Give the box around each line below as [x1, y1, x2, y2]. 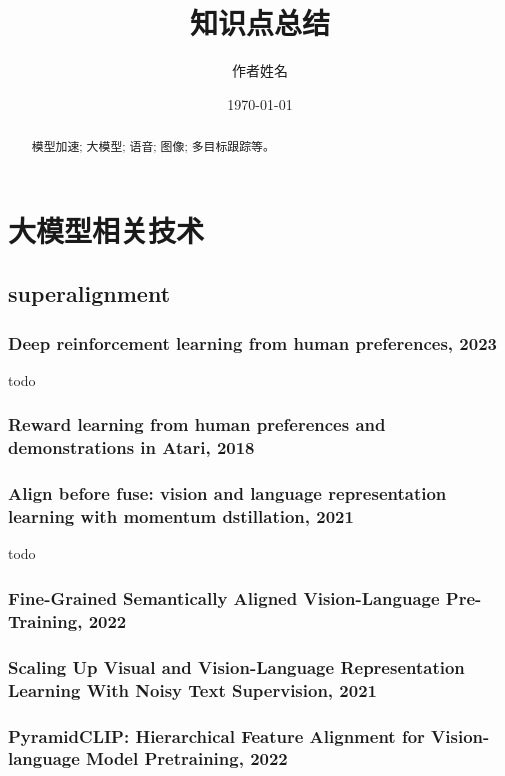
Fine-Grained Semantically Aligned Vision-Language [8, 585, 440, 610]
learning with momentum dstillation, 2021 [8, 504, 354, 529]
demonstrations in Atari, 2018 [8, 435, 255, 460]
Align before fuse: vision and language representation [8, 481, 447, 506]
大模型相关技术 [8, 209, 205, 250]
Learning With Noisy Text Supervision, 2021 [8, 677, 377, 702]
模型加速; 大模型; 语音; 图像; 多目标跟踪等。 [31, 138, 275, 155]
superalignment [8, 278, 171, 309]
